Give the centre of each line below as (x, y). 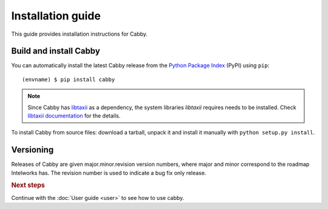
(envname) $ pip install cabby (69, 79)
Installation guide (56, 16)
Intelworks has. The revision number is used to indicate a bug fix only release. (109, 173)
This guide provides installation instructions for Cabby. (80, 34)
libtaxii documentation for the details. (74, 116)
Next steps (28, 185)
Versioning (32, 150)
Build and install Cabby (56, 51)
